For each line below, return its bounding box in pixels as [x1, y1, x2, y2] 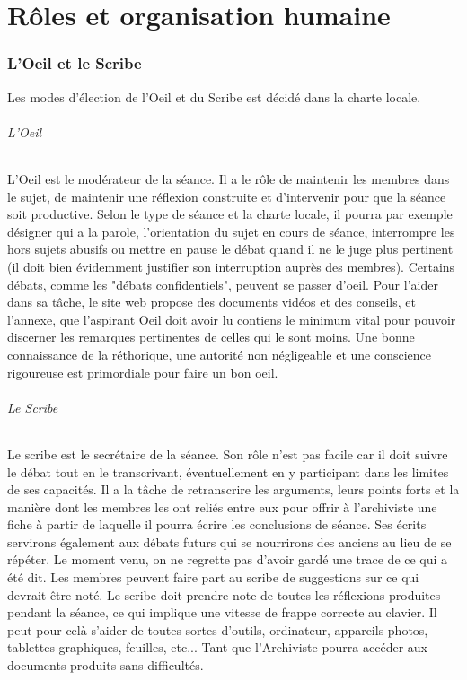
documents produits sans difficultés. [7, 656, 204, 675]
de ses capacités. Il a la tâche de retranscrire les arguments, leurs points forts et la [7, 480, 460, 499]
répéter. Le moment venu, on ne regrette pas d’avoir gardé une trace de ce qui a [7, 550, 448, 569]
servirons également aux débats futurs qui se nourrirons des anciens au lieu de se [7, 532, 452, 551]
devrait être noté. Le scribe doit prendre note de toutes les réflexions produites [7, 585, 441, 604]
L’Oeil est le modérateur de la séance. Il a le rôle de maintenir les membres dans [7, 169, 450, 187]
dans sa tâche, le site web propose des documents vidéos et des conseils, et [7, 292, 416, 311]
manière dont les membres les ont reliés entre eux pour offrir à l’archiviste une [7, 497, 437, 516]
